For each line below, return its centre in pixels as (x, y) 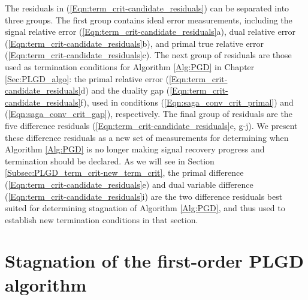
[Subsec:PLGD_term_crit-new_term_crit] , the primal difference (124, 172)
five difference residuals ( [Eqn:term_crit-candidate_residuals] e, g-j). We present (151, 125)
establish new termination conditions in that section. (102, 219)
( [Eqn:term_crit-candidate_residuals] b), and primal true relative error (135, 43)
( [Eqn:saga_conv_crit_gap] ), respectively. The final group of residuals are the (149, 114)
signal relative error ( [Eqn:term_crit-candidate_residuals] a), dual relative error (150, 31)
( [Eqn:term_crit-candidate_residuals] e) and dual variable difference (129, 184)
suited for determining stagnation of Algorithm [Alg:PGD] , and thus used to (145, 208)
